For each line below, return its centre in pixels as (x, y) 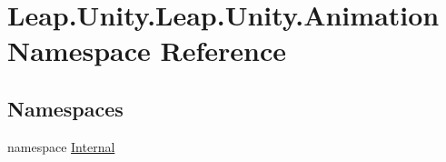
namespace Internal (61, 146)
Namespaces (65, 108)
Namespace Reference (147, 51)
